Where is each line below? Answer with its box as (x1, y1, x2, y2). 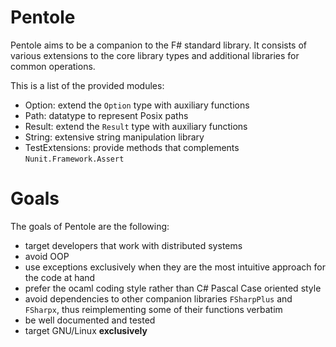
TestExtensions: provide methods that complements (24, 141, 240, 153)
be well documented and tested (24, 314, 156, 326)
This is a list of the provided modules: (10, 79, 165, 91)
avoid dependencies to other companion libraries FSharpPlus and (24, 292, 293, 305)
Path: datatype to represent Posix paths (24, 109, 189, 121)
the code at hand (24, 271, 96, 283)
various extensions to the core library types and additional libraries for (10, 49, 300, 61)
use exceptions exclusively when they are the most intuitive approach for (24, 261, 326, 273)
